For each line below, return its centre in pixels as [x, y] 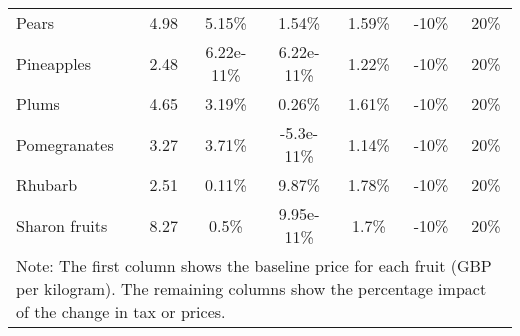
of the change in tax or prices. [121, 311]
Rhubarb [47, 184]
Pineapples [53, 63]
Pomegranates [65, 144]
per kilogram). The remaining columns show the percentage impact [251, 288]
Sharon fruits [62, 225]
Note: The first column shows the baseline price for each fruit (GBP [254, 265]
